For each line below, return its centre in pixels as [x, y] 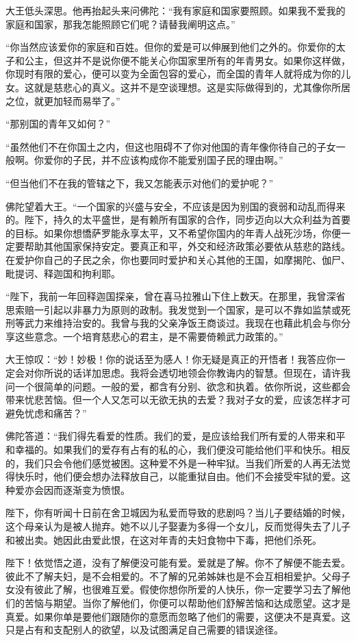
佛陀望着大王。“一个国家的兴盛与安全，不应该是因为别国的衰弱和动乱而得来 [176, 206]
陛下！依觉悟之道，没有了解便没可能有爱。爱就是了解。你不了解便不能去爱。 [178, 563]
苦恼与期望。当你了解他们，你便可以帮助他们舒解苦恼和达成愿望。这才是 [187, 602]
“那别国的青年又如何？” [58, 124]
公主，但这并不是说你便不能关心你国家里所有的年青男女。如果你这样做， [187, 60]
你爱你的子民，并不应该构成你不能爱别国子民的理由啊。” [158, 160]
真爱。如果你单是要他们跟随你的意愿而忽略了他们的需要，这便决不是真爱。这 [178, 616]
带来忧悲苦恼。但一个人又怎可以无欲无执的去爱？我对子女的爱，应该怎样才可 [178, 400]
